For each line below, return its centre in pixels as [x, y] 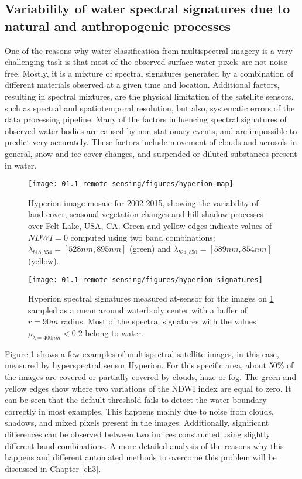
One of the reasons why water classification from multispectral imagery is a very [149, 50]
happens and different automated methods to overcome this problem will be [141, 457]
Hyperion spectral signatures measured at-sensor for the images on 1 [151, 298]
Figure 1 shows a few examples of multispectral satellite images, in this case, [142, 353]
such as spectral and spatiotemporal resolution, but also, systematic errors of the [150, 107]
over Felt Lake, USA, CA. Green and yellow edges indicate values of [150, 225]
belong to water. [114, 332]
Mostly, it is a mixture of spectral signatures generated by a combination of [158, 73]
